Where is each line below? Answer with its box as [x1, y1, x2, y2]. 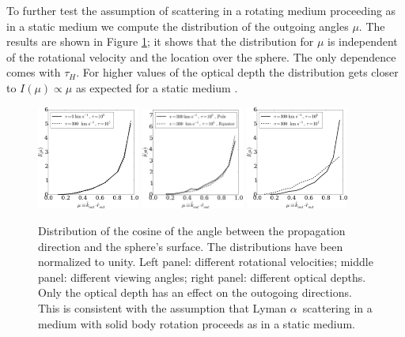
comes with [6, 64, 61, 81]
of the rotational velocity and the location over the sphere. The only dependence [6, 48, 396, 65]
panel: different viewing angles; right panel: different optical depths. [38, 268, 366, 285]
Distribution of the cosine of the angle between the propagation [38, 222, 346, 238]
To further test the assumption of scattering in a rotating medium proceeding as [6, 2, 396, 18]
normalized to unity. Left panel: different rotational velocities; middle [38, 253, 373, 270]
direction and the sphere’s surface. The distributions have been [38, 238, 343, 254]
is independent [327, 33, 398, 50]
